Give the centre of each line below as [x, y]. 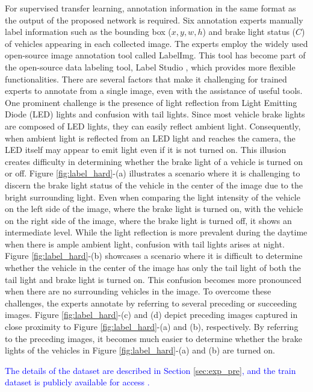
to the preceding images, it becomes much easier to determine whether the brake [153, 338]
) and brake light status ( [249, 32]
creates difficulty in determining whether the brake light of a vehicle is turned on [154, 161]
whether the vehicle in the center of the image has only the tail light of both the [153, 268]
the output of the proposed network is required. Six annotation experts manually [154, 20]
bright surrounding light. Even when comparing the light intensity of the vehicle [153, 197]
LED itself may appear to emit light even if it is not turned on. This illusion [146, 150]
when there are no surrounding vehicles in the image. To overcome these [138, 291]
